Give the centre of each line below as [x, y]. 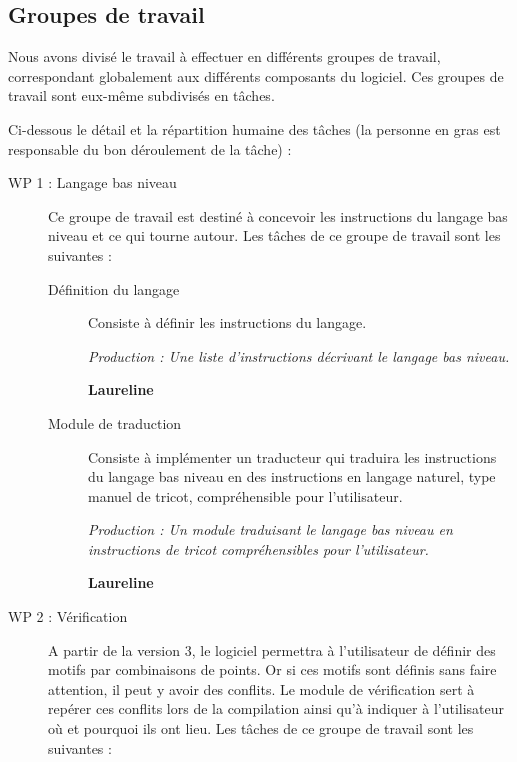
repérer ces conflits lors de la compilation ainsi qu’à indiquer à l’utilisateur [276, 708]
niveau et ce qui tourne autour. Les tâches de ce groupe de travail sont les [274, 235]
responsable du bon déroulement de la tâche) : [150, 148]
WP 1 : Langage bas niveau [92, 182]
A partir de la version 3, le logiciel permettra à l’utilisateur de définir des [272, 649]
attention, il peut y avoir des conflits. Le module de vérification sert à [261, 688]
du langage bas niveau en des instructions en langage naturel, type [292, 476]
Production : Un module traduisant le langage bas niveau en [270, 529]
